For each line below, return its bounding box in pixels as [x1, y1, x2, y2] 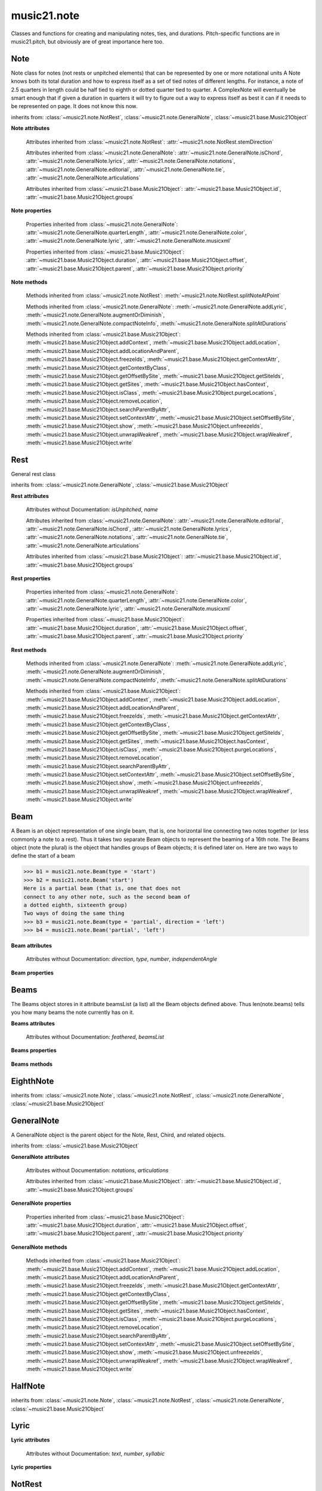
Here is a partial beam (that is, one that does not [23, 885, 181, 892]
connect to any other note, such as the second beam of [23, 893, 191, 900]
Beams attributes [11, 1020, 55, 1027]
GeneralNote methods [11, 1243, 68, 1251]
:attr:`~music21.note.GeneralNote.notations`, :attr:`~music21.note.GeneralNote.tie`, [26, 534, 228, 541]
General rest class [11, 470, 56, 477]
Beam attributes [11, 942, 52, 949]
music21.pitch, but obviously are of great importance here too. [11, 38, 164, 45]
